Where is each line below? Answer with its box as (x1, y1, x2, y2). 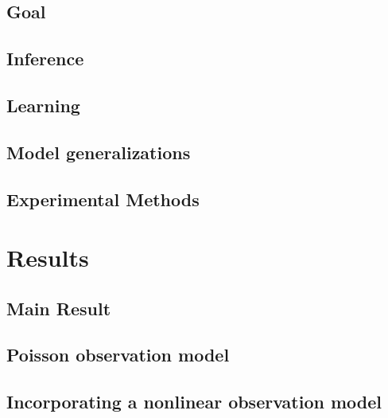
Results (6, 241, 89, 274)
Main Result (6, 295, 111, 320)
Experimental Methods (6, 186, 200, 211)
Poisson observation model (6, 342, 230, 367)
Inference (6, 46, 84, 71)
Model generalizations (6, 139, 191, 164)
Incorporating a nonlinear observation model (6, 389, 382, 414)
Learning (6, 92, 80, 117)
